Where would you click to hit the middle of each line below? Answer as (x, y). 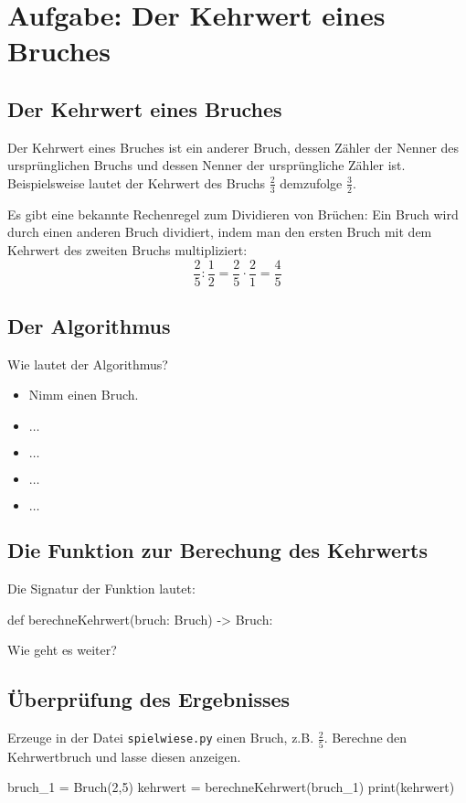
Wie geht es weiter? (62, 650)
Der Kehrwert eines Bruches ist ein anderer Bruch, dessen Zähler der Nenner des (233, 147)
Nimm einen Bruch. (84, 395)
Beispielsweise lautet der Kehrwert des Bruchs (137, 182)
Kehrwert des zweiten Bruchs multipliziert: (127, 249)
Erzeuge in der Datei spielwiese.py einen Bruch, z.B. (161, 738)
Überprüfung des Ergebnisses (149, 699)
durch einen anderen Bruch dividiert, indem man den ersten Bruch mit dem (220, 232)
